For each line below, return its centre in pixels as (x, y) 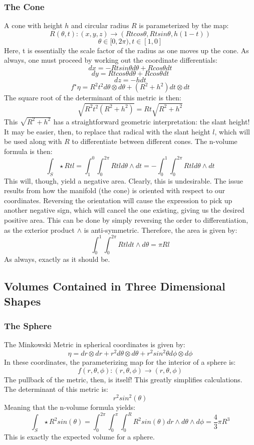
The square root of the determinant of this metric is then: (93, 97)
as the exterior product (39, 230)
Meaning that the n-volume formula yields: (70, 407)
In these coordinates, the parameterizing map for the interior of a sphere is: (120, 362)
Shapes (23, 301)
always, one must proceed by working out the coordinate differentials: (111, 60)
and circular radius (100, 25)
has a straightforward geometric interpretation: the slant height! (152, 121)
